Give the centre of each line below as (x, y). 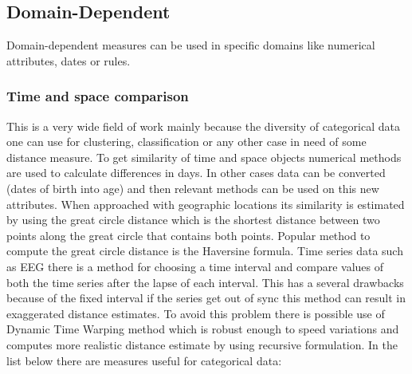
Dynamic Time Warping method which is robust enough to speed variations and (203, 329)
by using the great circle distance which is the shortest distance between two (193, 220)
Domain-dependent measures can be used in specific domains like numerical (191, 45)
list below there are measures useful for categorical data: (144, 360)
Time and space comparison (98, 96)
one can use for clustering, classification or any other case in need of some (186, 142)
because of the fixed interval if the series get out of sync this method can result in (206, 298)
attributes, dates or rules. (69, 60)
